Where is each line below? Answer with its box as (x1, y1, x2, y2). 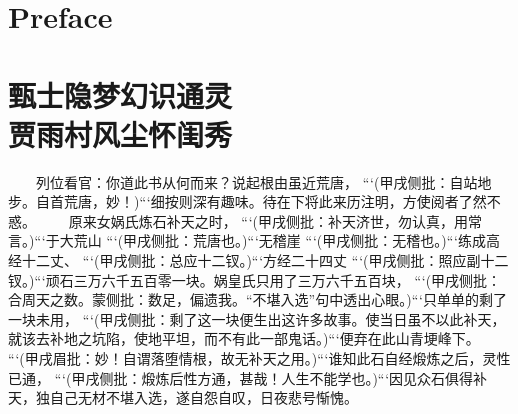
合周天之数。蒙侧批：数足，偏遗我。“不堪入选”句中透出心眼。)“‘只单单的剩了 (8, 289, 507, 310)
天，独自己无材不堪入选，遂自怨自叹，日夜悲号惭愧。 (8, 387, 358, 408)
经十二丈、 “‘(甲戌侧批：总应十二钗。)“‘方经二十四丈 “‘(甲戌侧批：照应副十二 (8, 250, 509, 271)
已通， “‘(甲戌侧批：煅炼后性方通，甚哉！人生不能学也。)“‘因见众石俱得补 (8, 367, 488, 388)
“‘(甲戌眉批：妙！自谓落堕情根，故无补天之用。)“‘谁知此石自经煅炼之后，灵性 (8, 348, 511, 369)
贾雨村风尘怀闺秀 (8, 113, 233, 154)
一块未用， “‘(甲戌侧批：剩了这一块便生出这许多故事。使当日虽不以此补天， (8, 308, 506, 329)
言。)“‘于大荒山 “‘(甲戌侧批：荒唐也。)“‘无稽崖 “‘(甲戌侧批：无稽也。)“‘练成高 (8, 230, 500, 251)
